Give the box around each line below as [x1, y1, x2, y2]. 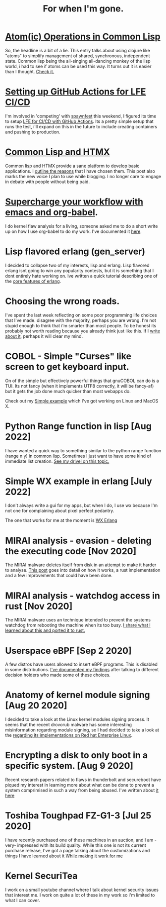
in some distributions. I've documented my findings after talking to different [5, 667, 159, 673]
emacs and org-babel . [5, 207, 98, 218]
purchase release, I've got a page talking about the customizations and [5, 848, 150, 854]
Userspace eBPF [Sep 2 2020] [5, 645, 132, 656]
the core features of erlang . [5, 278, 61, 284]
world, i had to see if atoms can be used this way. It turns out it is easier [5, 63, 152, 69]
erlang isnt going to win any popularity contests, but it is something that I [5, 267, 154, 274]
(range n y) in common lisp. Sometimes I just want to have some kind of [5, 453, 152, 459]
